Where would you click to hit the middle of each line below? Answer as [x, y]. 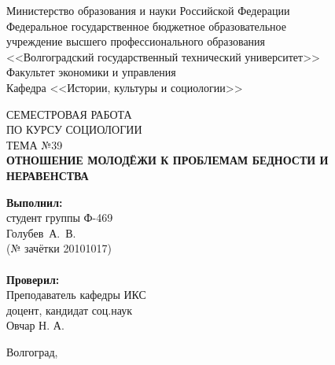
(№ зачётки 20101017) [59, 248]
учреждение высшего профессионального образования [136, 41]
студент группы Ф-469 [60, 218]
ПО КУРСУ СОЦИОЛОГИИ [74, 129]
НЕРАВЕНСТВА [48, 175]
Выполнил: [35, 202]
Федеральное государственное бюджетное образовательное [147, 26]
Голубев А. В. [41, 232]
